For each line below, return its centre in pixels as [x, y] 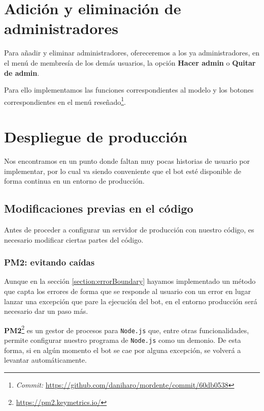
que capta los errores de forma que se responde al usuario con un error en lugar [128, 291]
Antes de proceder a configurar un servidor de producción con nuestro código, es [129, 230]
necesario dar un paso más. [46, 311]
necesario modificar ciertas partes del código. [74, 239]
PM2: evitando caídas [49, 262]
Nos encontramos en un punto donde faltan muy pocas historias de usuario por [127, 161]
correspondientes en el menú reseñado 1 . [65, 101]
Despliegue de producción [96, 137]
